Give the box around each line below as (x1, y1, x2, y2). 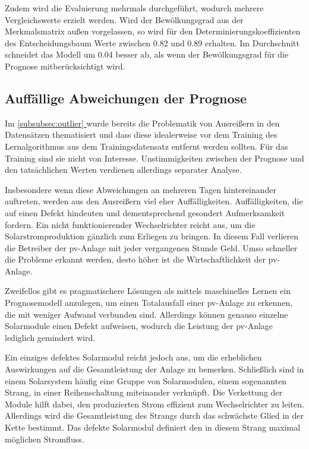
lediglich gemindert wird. (5, 331, 96, 343)
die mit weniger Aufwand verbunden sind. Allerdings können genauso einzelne (5, 308, 288, 320)
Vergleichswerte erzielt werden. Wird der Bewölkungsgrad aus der (5, 13, 244, 26)
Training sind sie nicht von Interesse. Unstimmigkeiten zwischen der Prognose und (5, 151, 304, 164)
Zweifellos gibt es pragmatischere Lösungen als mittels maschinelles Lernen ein (5, 284, 291, 297)
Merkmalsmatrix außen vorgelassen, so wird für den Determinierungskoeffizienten (5, 25, 301, 37)
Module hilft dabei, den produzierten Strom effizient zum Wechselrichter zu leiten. (5, 397, 304, 410)
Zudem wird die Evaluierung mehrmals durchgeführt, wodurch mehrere (5, 2, 264, 14)
